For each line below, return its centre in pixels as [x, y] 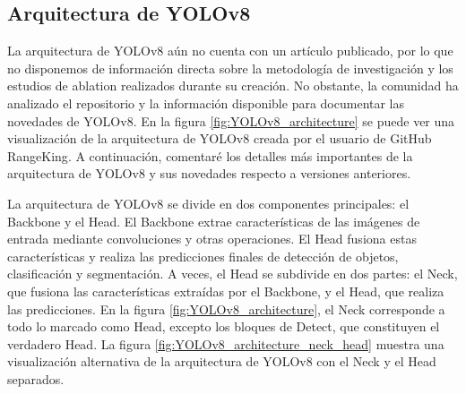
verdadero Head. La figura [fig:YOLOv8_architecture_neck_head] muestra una [226, 343]
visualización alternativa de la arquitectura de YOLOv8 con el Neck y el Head [222, 361]
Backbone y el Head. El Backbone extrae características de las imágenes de [214, 221]
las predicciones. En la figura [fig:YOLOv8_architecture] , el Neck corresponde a [226, 308]
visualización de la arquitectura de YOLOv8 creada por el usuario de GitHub [220, 138]
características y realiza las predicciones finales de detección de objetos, [203, 256]
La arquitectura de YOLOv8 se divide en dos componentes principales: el [208, 203]
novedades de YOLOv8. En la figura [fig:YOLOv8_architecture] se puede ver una [231, 120]
